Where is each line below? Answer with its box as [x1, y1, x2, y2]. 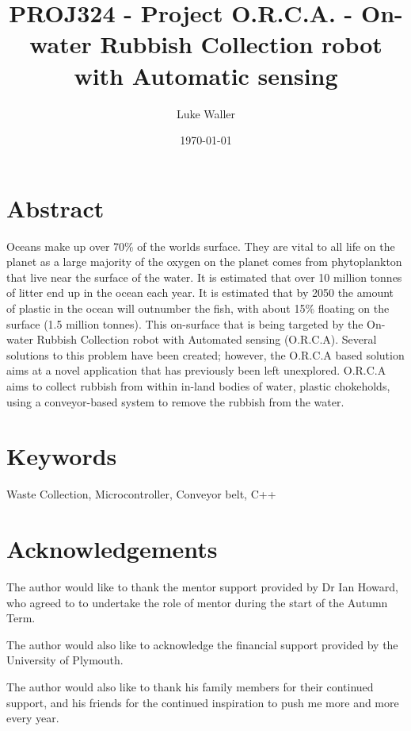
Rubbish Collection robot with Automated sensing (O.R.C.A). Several [36, 331, 377, 348]
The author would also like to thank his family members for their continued [6, 678, 374, 694]
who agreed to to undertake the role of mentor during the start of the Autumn [6, 594, 388, 610]
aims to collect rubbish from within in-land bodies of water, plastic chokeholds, [6, 377, 390, 394]
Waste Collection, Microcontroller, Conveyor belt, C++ [6, 486, 276, 502]
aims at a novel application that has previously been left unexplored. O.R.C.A [6, 362, 386, 379]
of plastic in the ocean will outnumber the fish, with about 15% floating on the [6, 300, 390, 316]
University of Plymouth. [6, 652, 124, 668]
